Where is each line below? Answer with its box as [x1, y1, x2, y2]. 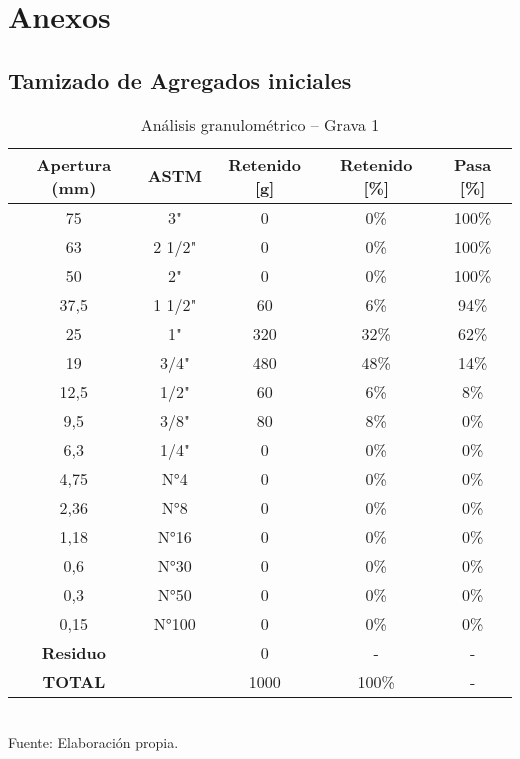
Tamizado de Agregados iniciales [8, 64, 352, 95]
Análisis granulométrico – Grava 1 [140, 112, 380, 136]
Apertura [36, 152, 112, 176]
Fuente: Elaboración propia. [8, 732, 179, 753]
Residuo [41, 640, 106, 664]
